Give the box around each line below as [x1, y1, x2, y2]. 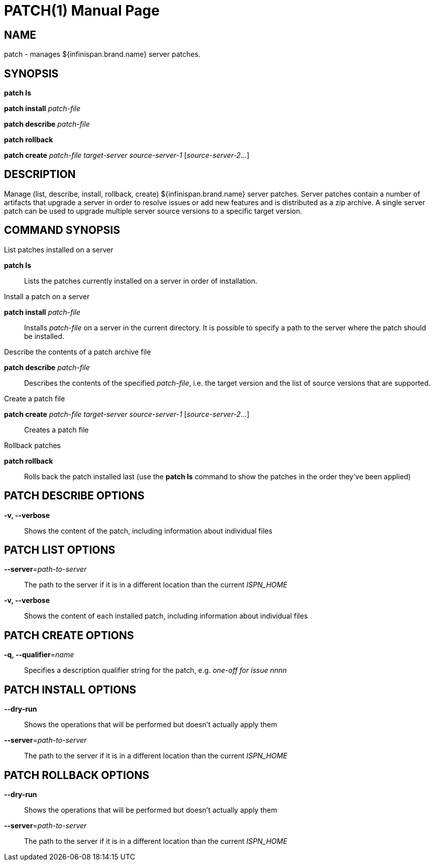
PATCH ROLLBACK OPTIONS [4, 768, 149, 782]
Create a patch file [4, 394, 65, 403]
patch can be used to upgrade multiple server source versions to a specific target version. [4, 206, 302, 215]
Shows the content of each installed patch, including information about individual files [24, 612, 308, 621]
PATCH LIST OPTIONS [4, 543, 116, 556]
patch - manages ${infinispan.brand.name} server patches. [4, 50, 200, 59]
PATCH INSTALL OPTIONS [4, 683, 136, 696]
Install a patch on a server [4, 292, 90, 301]
